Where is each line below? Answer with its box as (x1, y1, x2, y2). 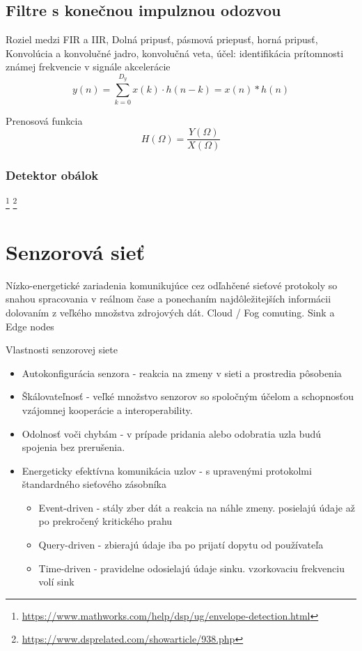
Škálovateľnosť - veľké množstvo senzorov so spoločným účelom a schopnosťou (22, 389, 354, 404)
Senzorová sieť (6, 237, 145, 266)
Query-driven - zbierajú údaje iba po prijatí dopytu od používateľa (38, 537, 324, 552)
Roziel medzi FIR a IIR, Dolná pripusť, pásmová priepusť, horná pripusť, (6, 32, 318, 47)
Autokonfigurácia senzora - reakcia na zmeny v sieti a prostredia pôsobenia (22, 365, 342, 380)
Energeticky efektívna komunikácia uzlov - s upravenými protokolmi (22, 463, 312, 477)
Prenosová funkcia (6, 113, 83, 128)
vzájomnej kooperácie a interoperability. (22, 402, 193, 417)
